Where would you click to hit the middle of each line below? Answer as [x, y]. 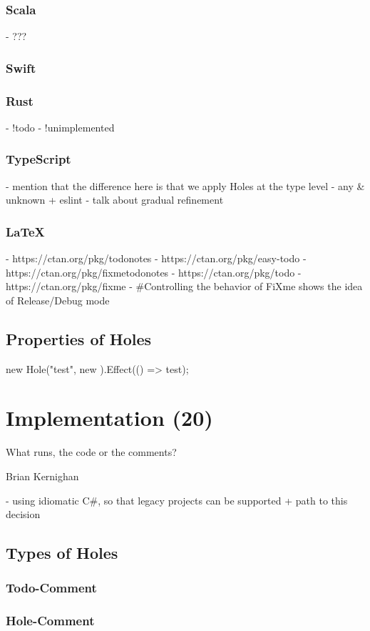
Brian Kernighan [42, 476]
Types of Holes [62, 553]
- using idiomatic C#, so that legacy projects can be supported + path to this [177, 500]
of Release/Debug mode [58, 300]
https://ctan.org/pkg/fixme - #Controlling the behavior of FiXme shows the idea [184, 286]
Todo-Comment [51, 588]
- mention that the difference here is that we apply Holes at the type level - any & [185, 185]
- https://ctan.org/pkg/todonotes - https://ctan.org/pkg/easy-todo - [156, 258]
